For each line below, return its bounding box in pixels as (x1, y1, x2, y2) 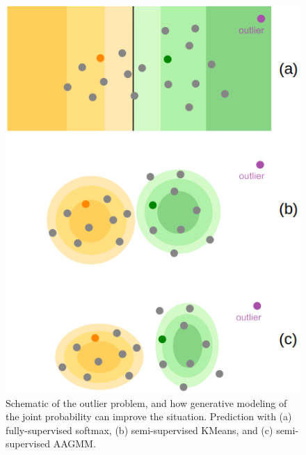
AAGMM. (53, 436, 96, 451)
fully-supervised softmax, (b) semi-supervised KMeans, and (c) (6, 422, 273, 437)
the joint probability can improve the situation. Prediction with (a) (6, 409, 292, 424)
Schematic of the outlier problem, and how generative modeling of (6, 395, 287, 410)
